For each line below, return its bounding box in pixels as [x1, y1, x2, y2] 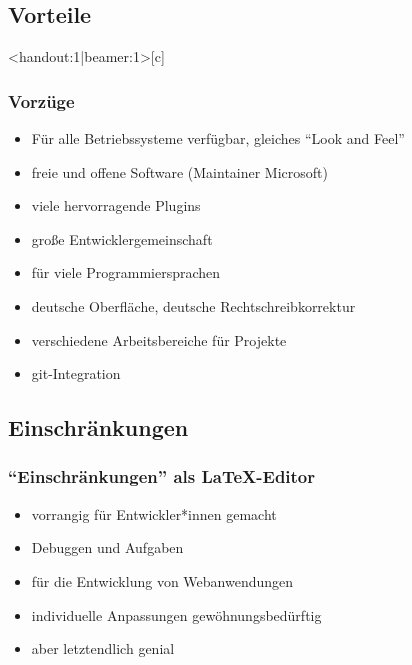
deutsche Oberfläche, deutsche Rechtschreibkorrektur [31, 295, 356, 316]
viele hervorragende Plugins [31, 195, 201, 216]
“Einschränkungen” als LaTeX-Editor [8, 464, 316, 489]
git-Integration [31, 363, 121, 384]
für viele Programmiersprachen [31, 262, 221, 283]
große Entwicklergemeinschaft [31, 228, 213, 249]
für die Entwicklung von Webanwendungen [31, 570, 294, 591]
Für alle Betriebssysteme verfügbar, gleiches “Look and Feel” [31, 128, 405, 149]
